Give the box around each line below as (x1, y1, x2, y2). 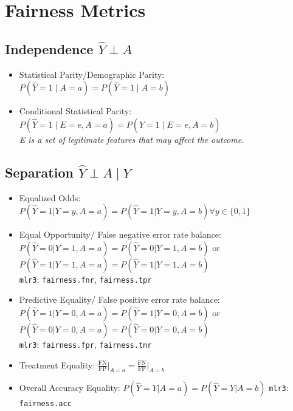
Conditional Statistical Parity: (19, 105, 132, 117)
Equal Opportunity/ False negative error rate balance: (19, 228, 221, 241)
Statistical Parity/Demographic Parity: (19, 67, 165, 80)
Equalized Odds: (19, 191, 81, 204)
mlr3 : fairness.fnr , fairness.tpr (19, 272, 152, 285)
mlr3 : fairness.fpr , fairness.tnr (19, 338, 152, 350)
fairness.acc (19, 399, 72, 409)
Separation (5, 162, 74, 181)
